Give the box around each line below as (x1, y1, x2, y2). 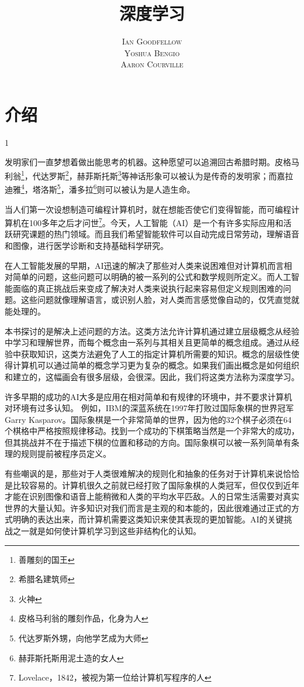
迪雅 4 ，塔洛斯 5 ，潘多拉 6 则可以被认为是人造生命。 (5, 182, 195, 195)
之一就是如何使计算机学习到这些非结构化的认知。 (12, 525, 201, 537)
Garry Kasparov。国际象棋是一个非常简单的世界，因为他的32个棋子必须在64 (5, 413, 292, 425)
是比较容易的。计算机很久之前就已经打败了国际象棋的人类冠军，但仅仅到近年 (5, 478, 299, 491)
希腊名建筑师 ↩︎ (18, 573, 75, 585)
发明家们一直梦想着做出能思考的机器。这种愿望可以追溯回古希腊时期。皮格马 (5, 156, 299, 168)
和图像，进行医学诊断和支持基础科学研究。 (5, 239, 168, 251)
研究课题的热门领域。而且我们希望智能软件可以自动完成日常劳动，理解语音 (12, 228, 299, 240)
